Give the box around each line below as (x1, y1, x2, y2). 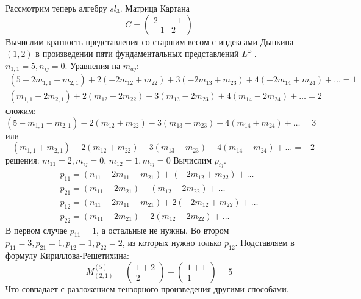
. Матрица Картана (120, 2, 190, 14)
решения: (5, 154, 40, 167)
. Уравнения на (65, 59, 121, 71)
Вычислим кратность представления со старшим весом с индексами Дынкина (5, 35, 294, 48)
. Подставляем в (235, 236, 295, 249)
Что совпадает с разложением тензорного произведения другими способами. (5, 282, 289, 295)
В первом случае (5, 223, 68, 236)
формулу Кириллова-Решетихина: (5, 249, 129, 262)
